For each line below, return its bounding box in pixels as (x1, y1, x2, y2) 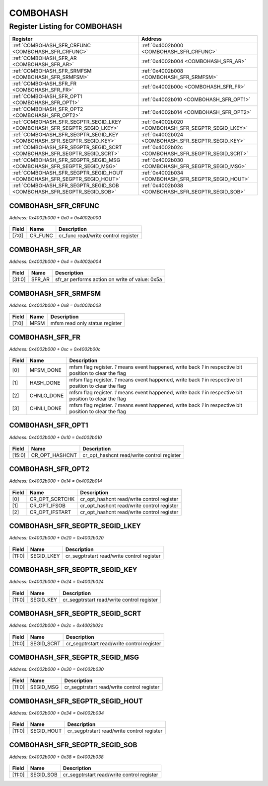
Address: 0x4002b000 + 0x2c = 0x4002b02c (9, 622, 104, 628)
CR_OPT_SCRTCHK (29, 495, 75, 502)
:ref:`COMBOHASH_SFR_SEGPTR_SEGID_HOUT (12, 170, 124, 176)
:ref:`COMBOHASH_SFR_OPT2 (12, 106, 83, 113)
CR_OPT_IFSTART (29, 509, 71, 516)
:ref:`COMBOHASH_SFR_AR (12, 55, 77, 62)
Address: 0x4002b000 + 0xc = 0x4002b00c (9, 346, 101, 352)
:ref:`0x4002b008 (141, 68, 184, 75)
